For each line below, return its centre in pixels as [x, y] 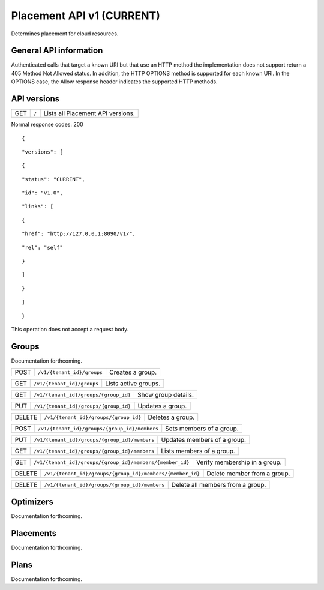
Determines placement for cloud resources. [65, 34]
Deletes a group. [171, 417]
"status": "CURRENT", [53, 179]
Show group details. [166, 395]
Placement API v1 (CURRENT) [85, 16]
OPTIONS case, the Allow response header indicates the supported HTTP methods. [115, 82]
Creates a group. [133, 372]
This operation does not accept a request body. [70, 329]
